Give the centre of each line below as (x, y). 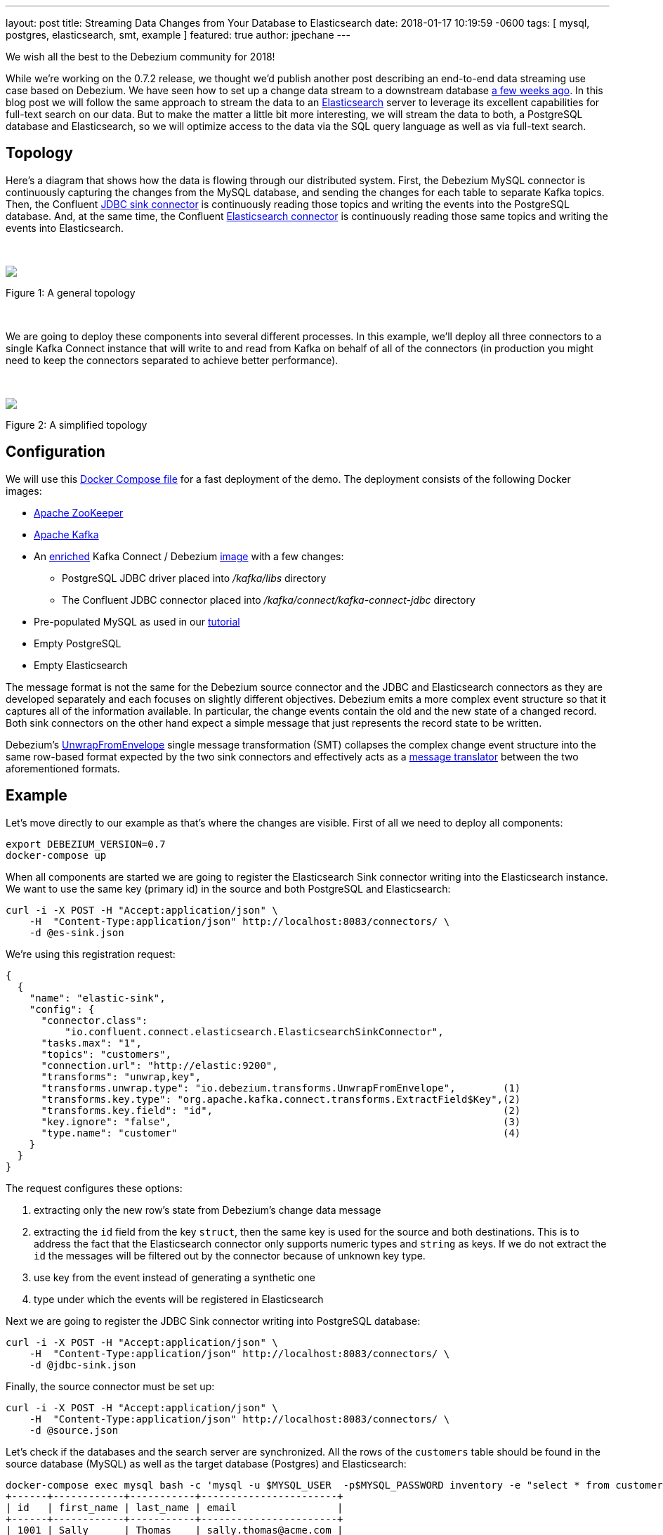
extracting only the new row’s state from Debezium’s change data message (208, 1210)
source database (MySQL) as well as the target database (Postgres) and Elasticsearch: (206, 1463)
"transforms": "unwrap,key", (121, 1076)
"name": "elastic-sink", (97, 998)
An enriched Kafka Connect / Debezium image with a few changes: (189, 556)
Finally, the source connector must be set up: (110, 1386)
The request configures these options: (94, 1188)
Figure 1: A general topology (71, 292)
